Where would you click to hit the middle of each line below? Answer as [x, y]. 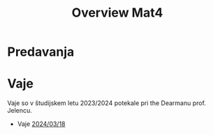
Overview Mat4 [117, 13]
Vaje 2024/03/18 [41, 124]
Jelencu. [20, 111]
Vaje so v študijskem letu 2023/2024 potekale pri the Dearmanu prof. [106, 103]
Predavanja [41, 52]
